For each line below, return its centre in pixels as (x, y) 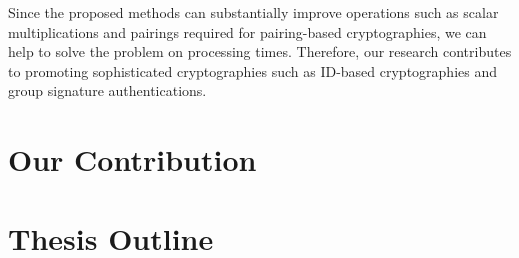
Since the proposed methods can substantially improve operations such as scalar (253, 12)
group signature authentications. (107, 90)
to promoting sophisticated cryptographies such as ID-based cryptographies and (253, 70)
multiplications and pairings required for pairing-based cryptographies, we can (247, 31)
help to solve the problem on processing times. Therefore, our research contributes (260, 51)
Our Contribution (132, 159)
